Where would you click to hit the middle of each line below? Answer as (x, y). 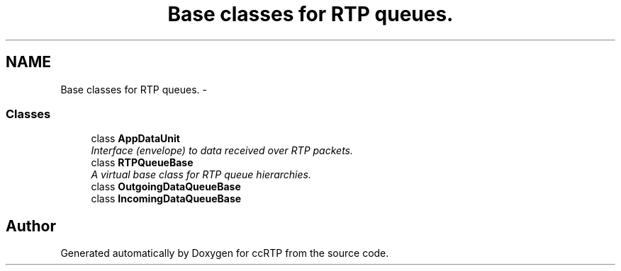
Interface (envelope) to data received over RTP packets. (222, 151)
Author (31, 226)
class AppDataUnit (135, 139)
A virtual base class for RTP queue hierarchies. (201, 175)
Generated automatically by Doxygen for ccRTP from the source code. (225, 253)
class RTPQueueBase (142, 163)
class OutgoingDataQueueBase (166, 187)
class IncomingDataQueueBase (166, 199)
